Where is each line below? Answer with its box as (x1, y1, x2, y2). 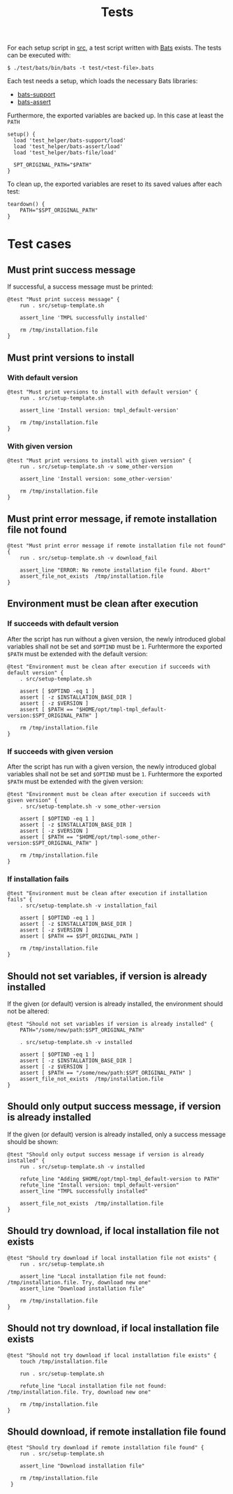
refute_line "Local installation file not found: (20, 1382, 167, 1389)
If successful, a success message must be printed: (7, 282, 153, 291)
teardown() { (7, 201, 45, 208)
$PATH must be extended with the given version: (7, 777, 144, 785)
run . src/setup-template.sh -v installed (20, 1163, 145, 1170)
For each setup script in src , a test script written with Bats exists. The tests (7, 43, 222, 52)
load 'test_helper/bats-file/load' (13, 150, 117, 157)
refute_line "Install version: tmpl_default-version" (20, 1182, 179, 1189)
